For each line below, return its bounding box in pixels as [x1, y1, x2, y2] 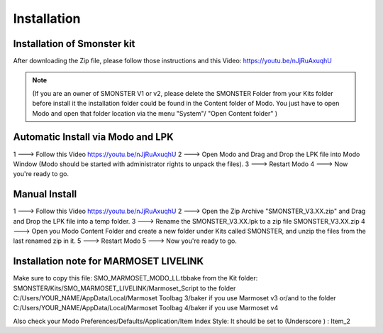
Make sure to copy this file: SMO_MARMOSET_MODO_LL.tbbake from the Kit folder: [13, 274, 258, 283]
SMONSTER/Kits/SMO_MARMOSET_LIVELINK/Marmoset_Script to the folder [13, 284, 236, 293]
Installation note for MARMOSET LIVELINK [13, 256, 204, 268]
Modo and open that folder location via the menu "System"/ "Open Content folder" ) [32, 109, 278, 117]
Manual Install [13, 188, 77, 200]
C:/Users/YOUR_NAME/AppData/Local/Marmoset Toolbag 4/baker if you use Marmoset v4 [13, 304, 279, 312]
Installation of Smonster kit [13, 38, 135, 50]
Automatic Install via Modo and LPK [13, 131, 174, 143]
